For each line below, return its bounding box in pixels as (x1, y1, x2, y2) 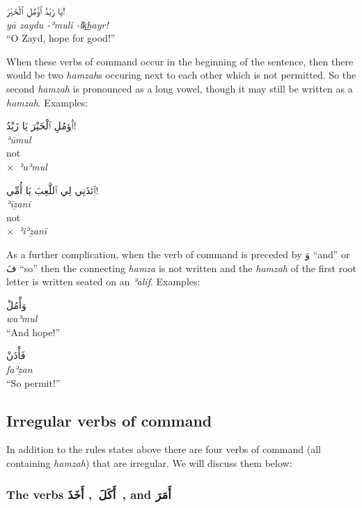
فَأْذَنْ (6, 348, 26, 363)
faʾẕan (6, 362, 33, 376)
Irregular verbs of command (6, 409, 212, 431)
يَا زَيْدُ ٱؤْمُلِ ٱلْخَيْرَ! (6, 3, 65, 17)
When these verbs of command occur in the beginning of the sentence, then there (6, 54, 354, 68)
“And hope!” (6, 324, 61, 339)
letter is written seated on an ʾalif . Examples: (6, 274, 200, 289)
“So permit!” (6, 375, 61, 390)
